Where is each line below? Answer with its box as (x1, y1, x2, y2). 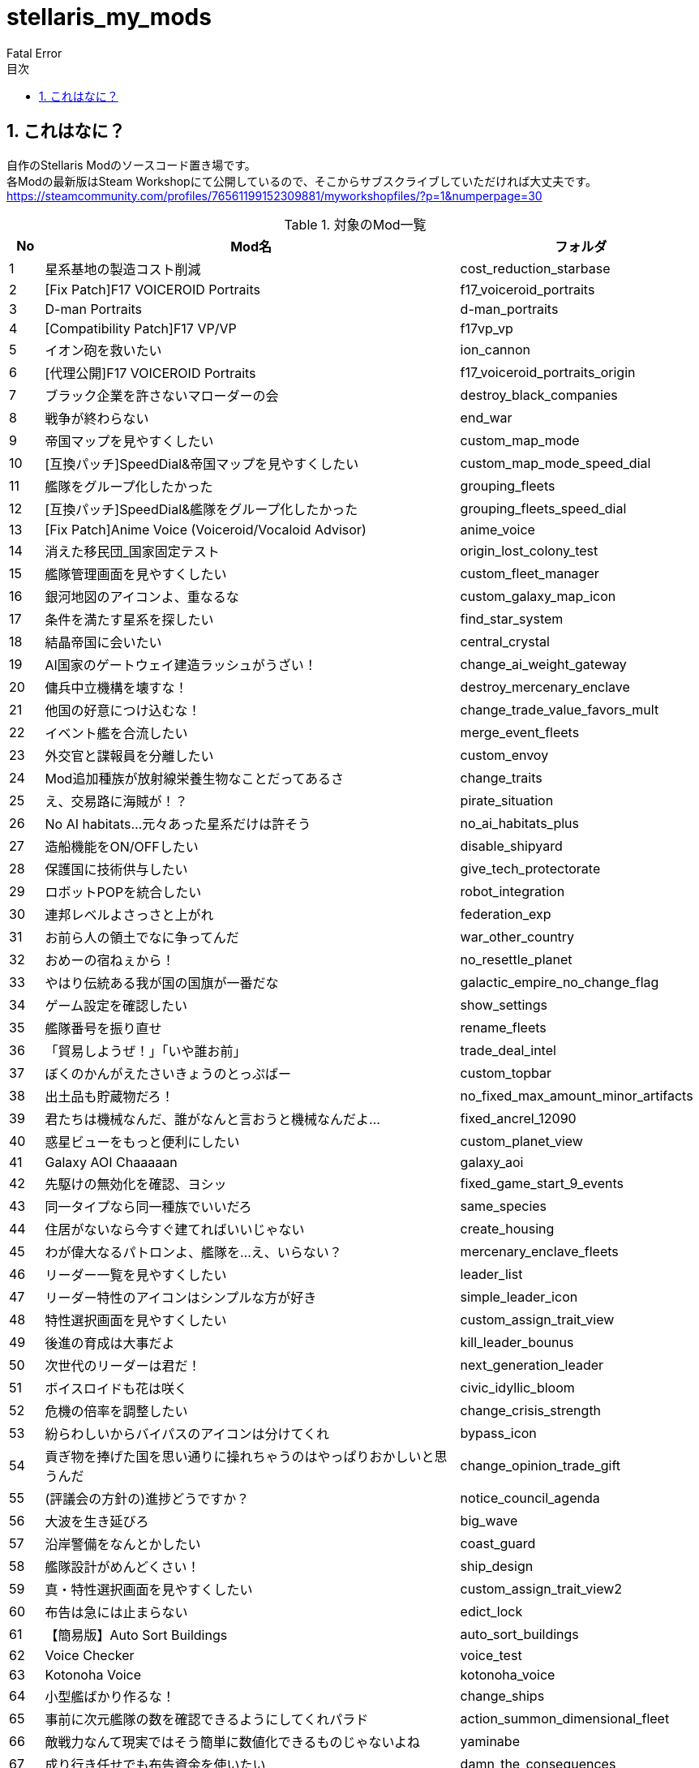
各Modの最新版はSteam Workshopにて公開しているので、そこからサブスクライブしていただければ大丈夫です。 (6, 174, 597, 188)
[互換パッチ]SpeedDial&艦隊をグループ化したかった (45, 500, 358, 517)
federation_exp (460, 905, 551, 922)
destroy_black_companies (460, 386, 618, 403)
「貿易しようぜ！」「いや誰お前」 (45, 1042, 247, 1059)
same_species (460, 1197, 547, 1214)
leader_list (460, 1265, 523, 1282)
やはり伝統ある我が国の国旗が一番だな (45, 974, 279, 991)
